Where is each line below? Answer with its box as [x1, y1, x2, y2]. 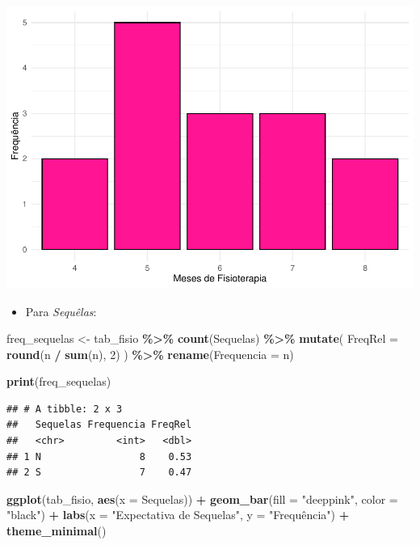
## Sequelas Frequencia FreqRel [6, 419, 192, 431]
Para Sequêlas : [25, 302, 97, 319]
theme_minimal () [6, 522, 107, 539]
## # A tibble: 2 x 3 [6, 403, 123, 415]
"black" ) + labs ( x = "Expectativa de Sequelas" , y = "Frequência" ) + [6, 506, 350, 523]
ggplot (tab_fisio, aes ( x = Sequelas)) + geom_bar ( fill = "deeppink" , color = [6, 490, 398, 507]
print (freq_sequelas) [6, 373, 111, 390]
